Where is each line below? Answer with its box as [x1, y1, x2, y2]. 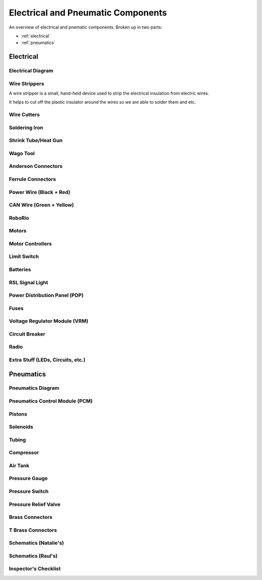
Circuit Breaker [9, 330, 46, 337]
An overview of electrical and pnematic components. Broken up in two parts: [9, 24, 163, 30]
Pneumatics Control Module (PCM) [9, 398, 93, 404]
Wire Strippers [9, 80, 45, 87]
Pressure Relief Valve [9, 501, 61, 508]
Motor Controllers [9, 240, 52, 247]
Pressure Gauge [9, 475, 48, 482]
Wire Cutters [9, 112, 40, 118]
